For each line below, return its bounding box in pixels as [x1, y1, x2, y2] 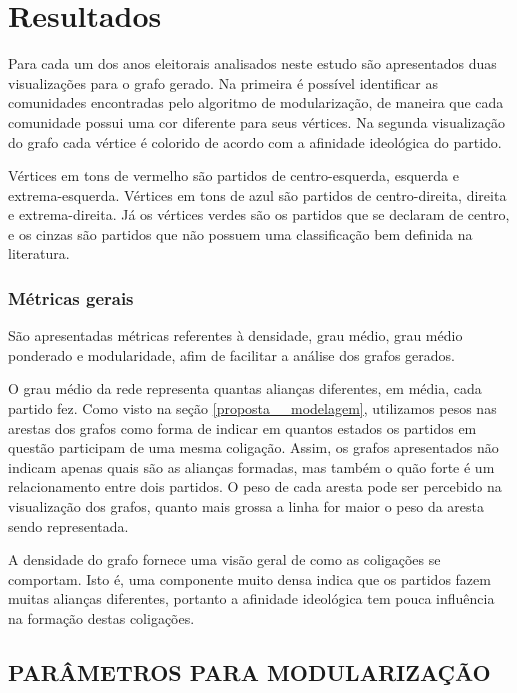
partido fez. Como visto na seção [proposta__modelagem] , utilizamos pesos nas [8, 398, 497, 419]
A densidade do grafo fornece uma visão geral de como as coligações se [8, 549, 441, 570]
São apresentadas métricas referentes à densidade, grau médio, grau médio [8, 325, 463, 346]
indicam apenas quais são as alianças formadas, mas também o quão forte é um [8, 456, 495, 477]
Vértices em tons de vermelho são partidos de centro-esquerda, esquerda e [8, 165, 459, 186]
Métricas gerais [8, 285, 134, 310]
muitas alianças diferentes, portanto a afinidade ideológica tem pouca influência [8, 588, 495, 609]
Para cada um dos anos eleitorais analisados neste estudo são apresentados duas [8, 53, 497, 74]
